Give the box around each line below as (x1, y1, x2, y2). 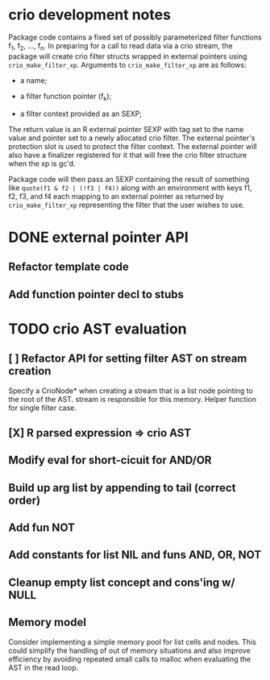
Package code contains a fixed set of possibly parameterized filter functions (8, 32, 262, 42)
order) (8, 493, 41, 507)
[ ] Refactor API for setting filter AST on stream (8, 352, 247, 366)
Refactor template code (8, 260, 129, 274)
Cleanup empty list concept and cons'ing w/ (8, 575, 235, 589)
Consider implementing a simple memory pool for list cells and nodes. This (8, 636, 256, 646)
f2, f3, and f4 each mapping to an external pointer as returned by (8, 191, 224, 201)
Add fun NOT (8, 521, 75, 535)
